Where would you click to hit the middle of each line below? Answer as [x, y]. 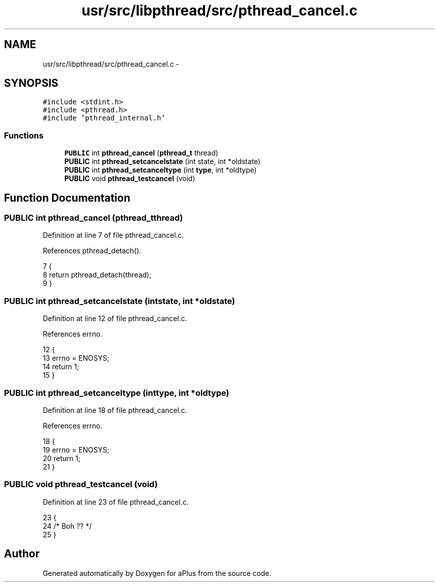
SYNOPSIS [31, 83]
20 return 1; [62, 458]
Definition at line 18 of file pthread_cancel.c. [115, 410]
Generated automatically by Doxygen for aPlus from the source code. [157, 573]
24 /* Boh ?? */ [67, 526]
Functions [24, 135]
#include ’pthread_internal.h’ [104, 118]
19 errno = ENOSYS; [76, 450]
